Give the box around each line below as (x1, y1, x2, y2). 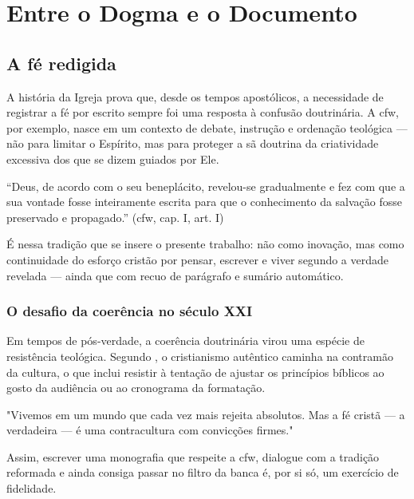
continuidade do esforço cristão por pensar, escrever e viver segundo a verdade (6, 251, 389, 267)
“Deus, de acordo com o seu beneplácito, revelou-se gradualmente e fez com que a (6, 177, 405, 194)
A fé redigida (6, 50, 116, 75)
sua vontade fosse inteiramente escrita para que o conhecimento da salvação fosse (6, 193, 403, 210)
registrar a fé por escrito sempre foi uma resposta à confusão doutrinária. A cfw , (6, 104, 399, 121)
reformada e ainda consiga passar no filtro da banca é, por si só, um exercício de (6, 464, 399, 481)
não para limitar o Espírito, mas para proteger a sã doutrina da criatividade (6, 135, 379, 152)
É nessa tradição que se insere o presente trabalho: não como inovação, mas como (6, 236, 404, 252)
